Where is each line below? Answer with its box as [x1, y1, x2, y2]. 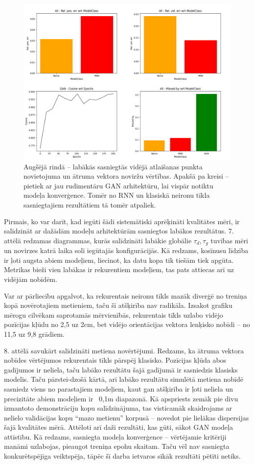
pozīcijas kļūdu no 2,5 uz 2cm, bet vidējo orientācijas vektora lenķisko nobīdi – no [4, 319, 250, 329]
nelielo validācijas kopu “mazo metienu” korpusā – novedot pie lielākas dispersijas [4, 412, 249, 422]
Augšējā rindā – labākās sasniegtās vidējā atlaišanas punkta [23, 161, 203, 171]
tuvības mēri [210, 235, 249, 245]
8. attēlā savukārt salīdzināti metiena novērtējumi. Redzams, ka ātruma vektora [4, 345, 244, 355]
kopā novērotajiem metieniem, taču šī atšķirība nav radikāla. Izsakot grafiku [4, 300, 232, 310]
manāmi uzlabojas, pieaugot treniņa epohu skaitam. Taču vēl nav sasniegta [4, 441, 230, 451]
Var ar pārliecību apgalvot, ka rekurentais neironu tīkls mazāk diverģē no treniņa [4, 290, 247, 301]
